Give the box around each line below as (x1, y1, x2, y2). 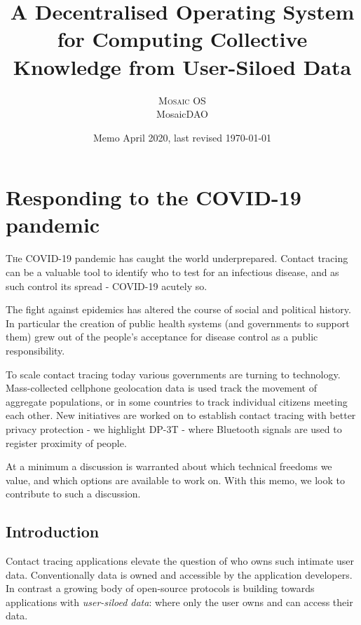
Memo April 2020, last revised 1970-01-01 (93, 130, 272, 144)
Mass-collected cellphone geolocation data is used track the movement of (6, 380, 318, 395)
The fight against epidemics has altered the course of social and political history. (6, 302, 351, 317)
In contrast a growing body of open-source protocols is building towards (6, 581, 315, 596)
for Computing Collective (57, 25, 308, 53)
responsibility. (6, 343, 65, 357)
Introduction (6, 521, 100, 542)
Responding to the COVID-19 (6, 183, 301, 212)
